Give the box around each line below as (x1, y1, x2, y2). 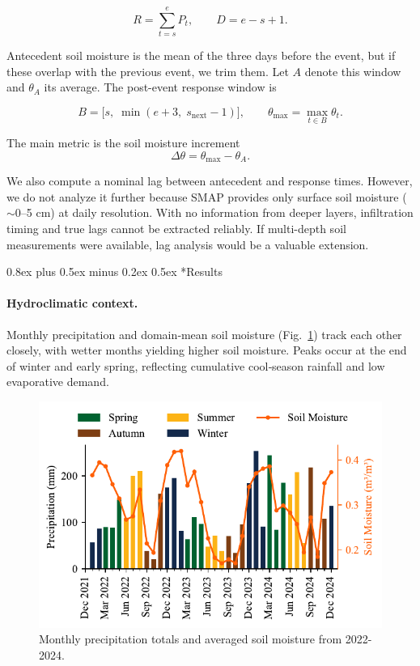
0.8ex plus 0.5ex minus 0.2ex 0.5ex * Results (6, 263, 223, 280)
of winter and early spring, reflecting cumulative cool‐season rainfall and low (6, 357, 385, 374)
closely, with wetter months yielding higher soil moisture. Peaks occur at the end (6, 341, 407, 358)
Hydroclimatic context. (6, 295, 138, 312)
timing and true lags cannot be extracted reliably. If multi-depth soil (6, 219, 346, 236)
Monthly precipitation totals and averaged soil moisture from (39, 630, 342, 647)
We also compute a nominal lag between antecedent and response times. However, (6, 172, 413, 189)
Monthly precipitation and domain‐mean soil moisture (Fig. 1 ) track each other (6, 325, 402, 342)
